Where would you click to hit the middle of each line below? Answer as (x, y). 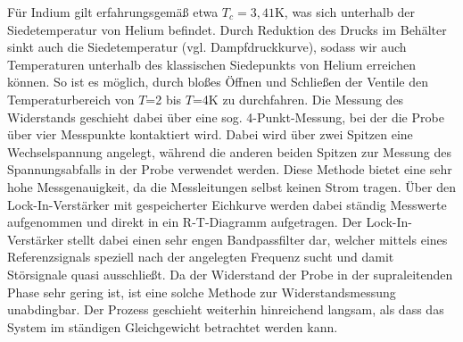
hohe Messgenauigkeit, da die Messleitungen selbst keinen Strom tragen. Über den (232, 186)
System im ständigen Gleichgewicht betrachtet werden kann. (173, 326)
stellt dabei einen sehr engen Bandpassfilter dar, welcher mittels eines (257, 239)
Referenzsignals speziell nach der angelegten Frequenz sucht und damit (201, 257)
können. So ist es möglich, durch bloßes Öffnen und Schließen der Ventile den (218, 82)
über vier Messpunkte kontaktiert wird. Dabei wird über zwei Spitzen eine (210, 134)
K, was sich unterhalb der (344, 12)
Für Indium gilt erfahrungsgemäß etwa (113, 12)
